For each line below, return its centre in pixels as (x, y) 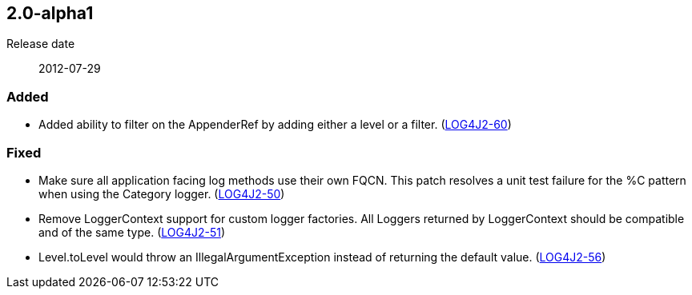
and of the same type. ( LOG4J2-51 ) (132, 232)
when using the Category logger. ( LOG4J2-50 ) (162, 193)
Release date (41, 44)
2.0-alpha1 (50, 13)
